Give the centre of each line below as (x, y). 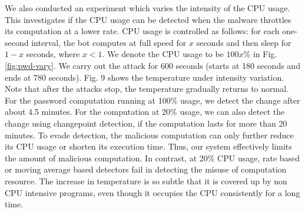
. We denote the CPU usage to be (163, 54)
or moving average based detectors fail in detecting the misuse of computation (146, 169)
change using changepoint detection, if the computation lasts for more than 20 (146, 123)
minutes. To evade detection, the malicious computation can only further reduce (149, 135)
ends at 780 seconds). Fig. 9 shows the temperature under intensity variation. (145, 77)
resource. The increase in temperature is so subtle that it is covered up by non (146, 180)
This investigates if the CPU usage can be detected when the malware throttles (148, 19)
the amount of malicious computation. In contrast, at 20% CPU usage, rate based (152, 158)
